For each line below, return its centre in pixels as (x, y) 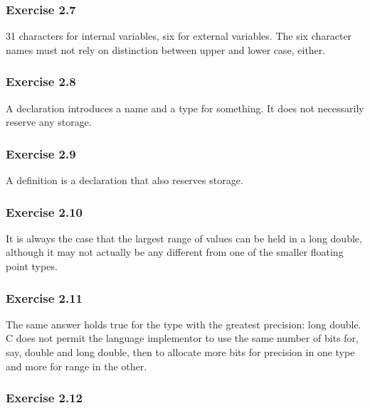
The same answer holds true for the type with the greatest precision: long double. (184, 324)
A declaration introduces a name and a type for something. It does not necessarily (185, 108)
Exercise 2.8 (41, 81)
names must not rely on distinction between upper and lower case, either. (166, 49)
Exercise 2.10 (44, 211)
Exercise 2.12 (44, 398)
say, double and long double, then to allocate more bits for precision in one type (180, 352)
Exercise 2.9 (41, 153)
